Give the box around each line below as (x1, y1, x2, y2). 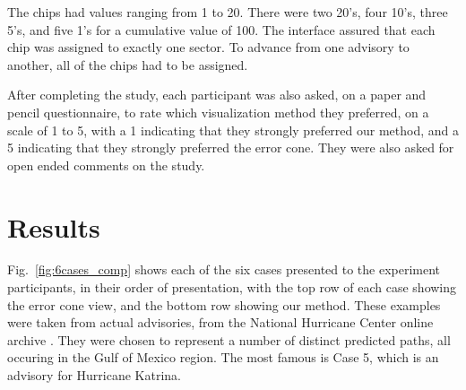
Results (7, 208, 100, 245)
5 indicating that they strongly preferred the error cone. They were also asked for (7, 138, 454, 157)
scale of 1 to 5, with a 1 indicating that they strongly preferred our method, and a (7, 120, 459, 139)
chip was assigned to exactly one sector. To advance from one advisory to (7, 38, 410, 56)
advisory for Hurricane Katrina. (7, 366, 181, 385)
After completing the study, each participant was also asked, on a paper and (7, 85, 427, 104)
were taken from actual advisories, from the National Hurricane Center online (7, 313, 434, 332)
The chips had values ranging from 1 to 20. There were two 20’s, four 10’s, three (7, 3, 448, 21)
